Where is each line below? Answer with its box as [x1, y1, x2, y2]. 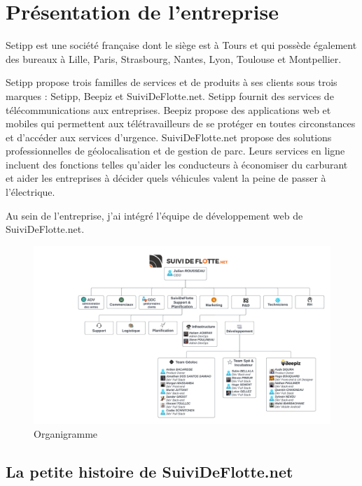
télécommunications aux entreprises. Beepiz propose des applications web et [6, 102, 331, 117]
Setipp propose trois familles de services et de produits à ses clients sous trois [6, 75, 337, 90]
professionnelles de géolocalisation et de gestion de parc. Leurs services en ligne [6, 143, 345, 158]
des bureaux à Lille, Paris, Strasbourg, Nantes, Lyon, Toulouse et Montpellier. [6, 51, 342, 66]
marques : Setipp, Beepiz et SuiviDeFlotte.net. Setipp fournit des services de [6, 88, 334, 103]
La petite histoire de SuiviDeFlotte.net [6, 460, 293, 482]
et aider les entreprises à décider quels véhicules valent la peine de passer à [6, 171, 326, 185]
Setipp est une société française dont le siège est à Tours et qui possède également [6, 38, 357, 52]
